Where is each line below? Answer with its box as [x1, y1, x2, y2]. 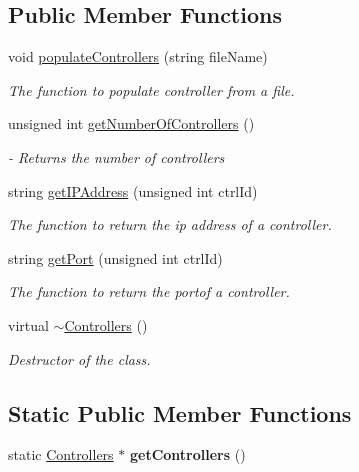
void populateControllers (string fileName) [8, 46, 268, 67]
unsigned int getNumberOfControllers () [8, 113, 255, 134]
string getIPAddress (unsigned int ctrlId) [8, 180, 258, 201]
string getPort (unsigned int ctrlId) [8, 247, 223, 268]
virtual [8, 314, 49, 335]
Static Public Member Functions [8, 397, 352, 428]
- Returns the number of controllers [8, 146, 225, 167]
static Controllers [8, 444, 114, 465]
